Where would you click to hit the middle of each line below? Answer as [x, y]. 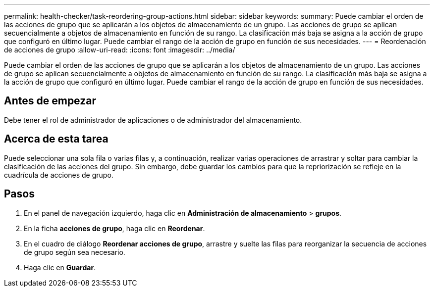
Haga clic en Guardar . [60, 267]
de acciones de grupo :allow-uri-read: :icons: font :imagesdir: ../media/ [120, 50]
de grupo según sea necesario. [75, 252]
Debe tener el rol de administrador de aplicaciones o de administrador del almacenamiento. [153, 120]
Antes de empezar [50, 101]
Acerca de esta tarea [56, 139]
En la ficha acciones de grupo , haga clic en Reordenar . [114, 228]
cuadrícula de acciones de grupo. [59, 175]
